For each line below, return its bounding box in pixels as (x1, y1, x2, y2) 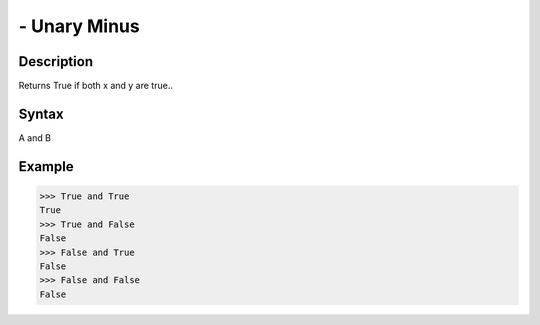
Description (18, 53, 94, 70)
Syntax (18, 105, 64, 122)
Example (18, 158, 74, 175)
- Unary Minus (18, 15, 140, 37)
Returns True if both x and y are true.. (18, 80, 174, 92)
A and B (18, 131, 52, 144)
